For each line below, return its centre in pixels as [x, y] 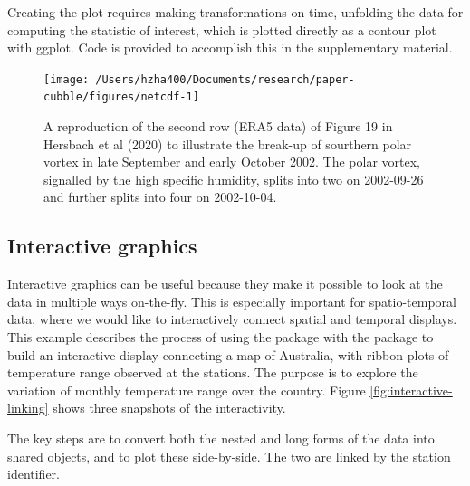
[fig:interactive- [411, 390]
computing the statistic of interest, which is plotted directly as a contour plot [222, 29]
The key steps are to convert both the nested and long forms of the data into [221, 438]
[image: [67, 79]
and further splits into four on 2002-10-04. [160, 197]
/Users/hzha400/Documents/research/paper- [225, 79]
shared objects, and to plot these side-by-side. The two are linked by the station [229, 456]
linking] [28, 408]
